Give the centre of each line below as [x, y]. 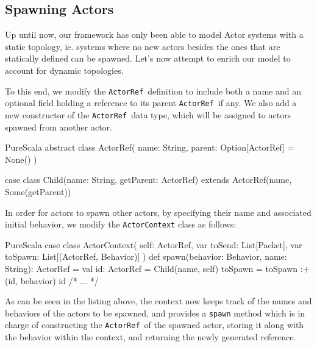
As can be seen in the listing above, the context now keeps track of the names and [158, 301]
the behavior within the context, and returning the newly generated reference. [151, 337]
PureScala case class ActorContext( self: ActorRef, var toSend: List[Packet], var [154, 244]
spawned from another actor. [59, 127]
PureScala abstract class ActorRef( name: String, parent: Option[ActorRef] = [150, 147]
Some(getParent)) [38, 191]
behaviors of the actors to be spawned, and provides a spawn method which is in [155, 313]
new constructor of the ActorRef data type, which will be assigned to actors [148, 114]
